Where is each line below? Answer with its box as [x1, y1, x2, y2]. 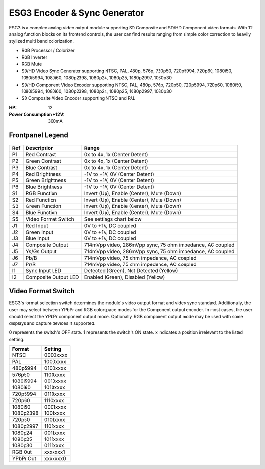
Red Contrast [26, 151, 56, 158]
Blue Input [26, 235, 50, 242]
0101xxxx [44, 416, 66, 423]
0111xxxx [44, 442, 64, 449]
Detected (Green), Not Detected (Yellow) [84, 267, 178, 274]
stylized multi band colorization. [9, 38, 74, 44]
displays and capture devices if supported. [9, 320, 96, 326]
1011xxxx [44, 436, 64, 442]
